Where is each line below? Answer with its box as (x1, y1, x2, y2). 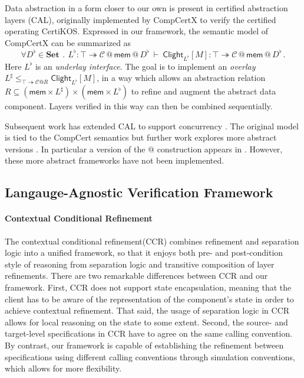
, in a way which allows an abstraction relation (97, 71, 266, 84)
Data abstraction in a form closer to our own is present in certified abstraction (5, 2, 288, 14)
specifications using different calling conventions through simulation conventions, (5, 350, 295, 363)
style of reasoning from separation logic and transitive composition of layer (5, 258, 275, 270)
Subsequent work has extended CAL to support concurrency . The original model (5, 119, 299, 132)
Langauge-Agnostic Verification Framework (5, 183, 273, 201)
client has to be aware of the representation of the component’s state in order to (5, 292, 294, 305)
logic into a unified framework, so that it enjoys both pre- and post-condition (5, 246, 283, 259)
